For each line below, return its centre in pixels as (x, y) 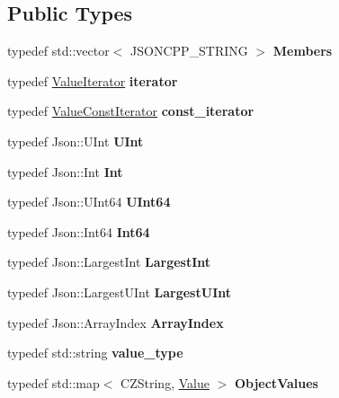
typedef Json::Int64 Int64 (79, 231)
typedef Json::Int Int (65, 171)
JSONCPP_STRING (189, 51)
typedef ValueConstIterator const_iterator (131, 111)
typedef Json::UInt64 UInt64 (89, 202)
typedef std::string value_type (95, 353)
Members (303, 51)
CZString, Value (165, 382)
